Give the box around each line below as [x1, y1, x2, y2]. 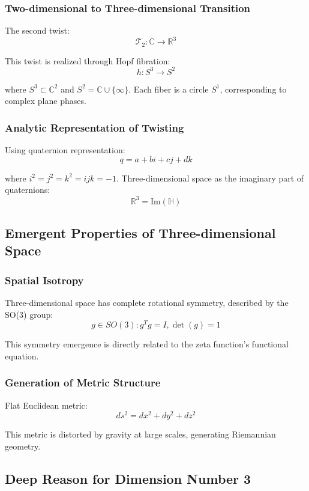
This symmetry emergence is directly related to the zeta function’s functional [5, 338, 289, 350]
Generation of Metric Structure [5, 375, 161, 390]
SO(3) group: [5, 308, 53, 320]
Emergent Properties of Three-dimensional [5, 223, 276, 242]
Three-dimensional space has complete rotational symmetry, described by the [5, 296, 289, 308]
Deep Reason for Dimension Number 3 [5, 469, 251, 487]
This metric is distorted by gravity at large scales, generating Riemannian [5, 428, 276, 441]
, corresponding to [220, 82, 287, 95]
